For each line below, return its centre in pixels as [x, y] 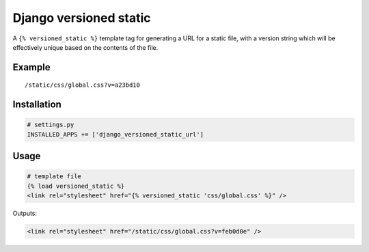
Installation [37, 105]
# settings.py [51, 125]
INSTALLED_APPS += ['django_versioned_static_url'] [115, 134]
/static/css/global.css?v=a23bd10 [82, 85]
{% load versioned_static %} [76, 186]
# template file [54, 177]
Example [31, 67]
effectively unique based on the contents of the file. [85, 47]
